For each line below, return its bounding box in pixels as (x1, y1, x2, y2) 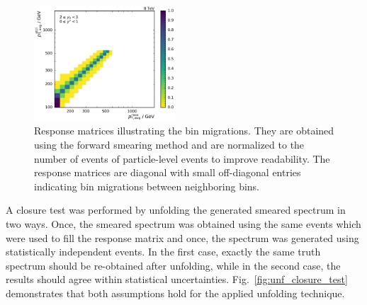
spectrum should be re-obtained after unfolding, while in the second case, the (6, 258, 341, 272)
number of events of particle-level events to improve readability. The (34, 151, 330, 166)
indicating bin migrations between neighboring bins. (34, 178, 260, 193)
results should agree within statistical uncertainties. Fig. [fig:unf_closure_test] (6, 272, 348, 287)
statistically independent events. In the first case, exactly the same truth (6, 244, 321, 259)
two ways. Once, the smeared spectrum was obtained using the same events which (6, 216, 361, 231)
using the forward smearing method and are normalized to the (34, 137, 305, 152)
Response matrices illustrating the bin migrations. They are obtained (34, 123, 334, 138)
